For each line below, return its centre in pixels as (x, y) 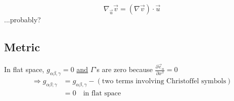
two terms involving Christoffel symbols (164, 81)
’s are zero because (124, 69)
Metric (22, 46)
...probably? (23, 19)
